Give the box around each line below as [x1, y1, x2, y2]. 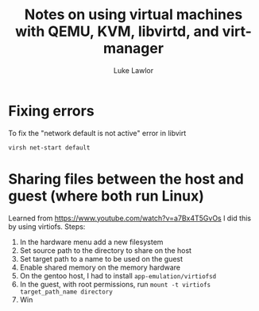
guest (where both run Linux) [8, 187, 205, 204]
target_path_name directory [19, 288, 113, 296]
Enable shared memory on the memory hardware [19, 262, 181, 272]
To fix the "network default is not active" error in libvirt [8, 128, 187, 138]
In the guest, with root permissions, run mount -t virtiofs [19, 279, 211, 289]
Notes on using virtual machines [24, 6, 243, 24]
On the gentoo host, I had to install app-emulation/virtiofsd [19, 270, 217, 280]
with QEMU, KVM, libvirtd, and [14, 22, 220, 41]
